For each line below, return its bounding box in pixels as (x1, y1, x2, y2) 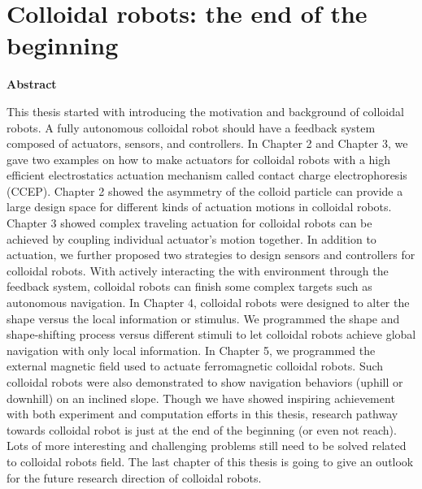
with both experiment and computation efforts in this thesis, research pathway (7, 405, 398, 422)
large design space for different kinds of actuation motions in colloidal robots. (7, 198, 392, 215)
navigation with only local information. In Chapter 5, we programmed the (7, 341, 376, 358)
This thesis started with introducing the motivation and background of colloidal (7, 102, 404, 119)
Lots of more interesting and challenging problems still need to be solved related (7, 437, 407, 454)
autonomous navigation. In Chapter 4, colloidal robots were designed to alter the (7, 294, 410, 311)
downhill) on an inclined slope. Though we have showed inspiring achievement (7, 389, 395, 406)
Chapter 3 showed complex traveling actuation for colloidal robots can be (7, 214, 372, 232)
